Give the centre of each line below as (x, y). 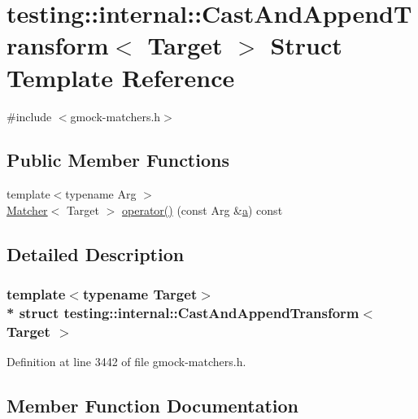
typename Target (140, 294)
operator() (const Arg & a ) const (202, 209)
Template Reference (121, 77)
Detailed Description (96, 253)
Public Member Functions (118, 160)
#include (29, 116)
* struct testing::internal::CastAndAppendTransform (183, 313)
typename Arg (101, 194)
